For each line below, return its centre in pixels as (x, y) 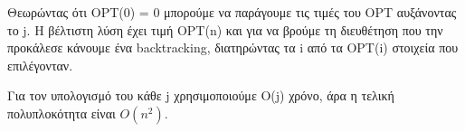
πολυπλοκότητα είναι (62, 113)
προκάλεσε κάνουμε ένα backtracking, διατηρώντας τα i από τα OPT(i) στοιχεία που (233, 47)
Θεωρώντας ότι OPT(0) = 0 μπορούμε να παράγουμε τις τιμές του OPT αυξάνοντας (232, 12)
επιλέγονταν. (40, 65)
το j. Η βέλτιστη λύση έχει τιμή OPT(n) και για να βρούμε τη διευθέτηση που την (225, 29)
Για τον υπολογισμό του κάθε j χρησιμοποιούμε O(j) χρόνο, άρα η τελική (201, 95)
